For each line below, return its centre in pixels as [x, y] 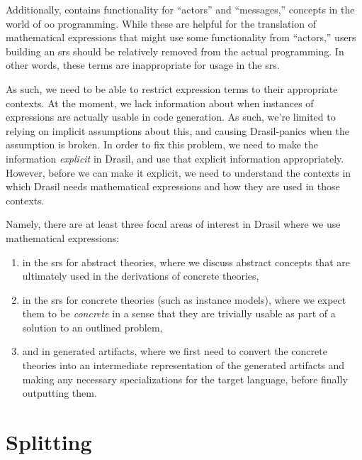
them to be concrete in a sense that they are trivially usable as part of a [179, 313]
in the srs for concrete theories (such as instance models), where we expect [184, 299]
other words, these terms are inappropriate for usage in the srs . [143, 65]
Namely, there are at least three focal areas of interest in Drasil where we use [173, 224]
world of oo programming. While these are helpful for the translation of [161, 23]
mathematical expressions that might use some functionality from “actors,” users [181, 37]
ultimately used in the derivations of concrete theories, [141, 276]
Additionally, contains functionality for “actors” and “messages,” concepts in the [180, 9]
